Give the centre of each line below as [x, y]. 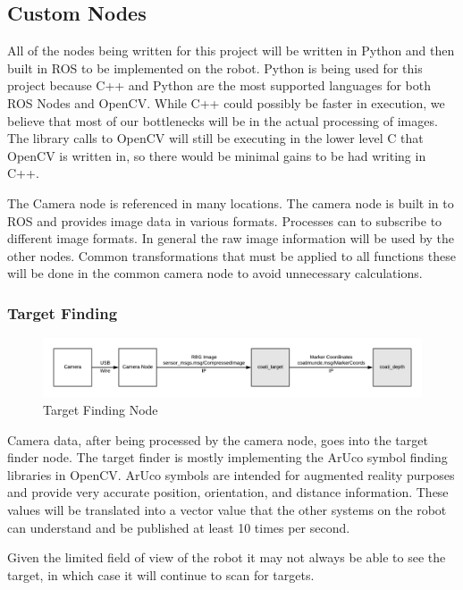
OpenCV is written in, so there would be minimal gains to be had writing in [217, 155]
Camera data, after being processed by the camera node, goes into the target [218, 439]
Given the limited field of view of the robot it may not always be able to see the [227, 557]
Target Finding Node [101, 409]
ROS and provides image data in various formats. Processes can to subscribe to [225, 220]
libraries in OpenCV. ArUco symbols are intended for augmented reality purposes [231, 474]
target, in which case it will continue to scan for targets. [161, 574]
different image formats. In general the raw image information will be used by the [231, 238]
